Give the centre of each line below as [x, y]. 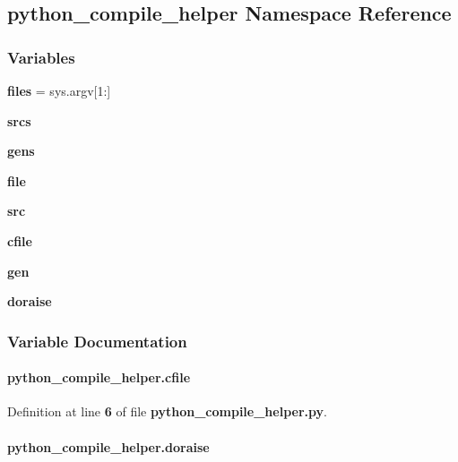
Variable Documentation [97, 341]
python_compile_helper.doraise [108, 446]
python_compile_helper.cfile [99, 377]
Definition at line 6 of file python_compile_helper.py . [167, 411]
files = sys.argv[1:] [59, 90]
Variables [41, 57]
